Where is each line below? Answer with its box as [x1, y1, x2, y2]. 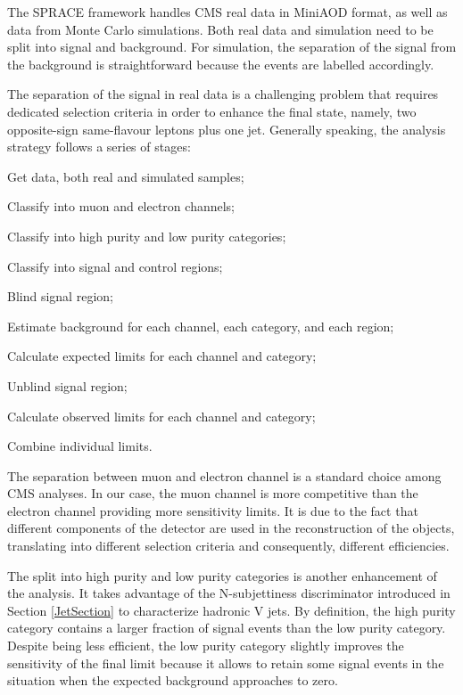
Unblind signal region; [7, 376, 128, 395]
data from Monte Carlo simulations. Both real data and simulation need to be [7, 20, 434, 38]
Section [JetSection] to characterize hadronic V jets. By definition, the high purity [7, 601, 456, 619]
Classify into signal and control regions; [7, 257, 223, 275]
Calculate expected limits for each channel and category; [7, 347, 317, 365]
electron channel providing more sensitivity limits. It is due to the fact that [7, 501, 418, 519]
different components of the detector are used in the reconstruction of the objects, [7, 519, 455, 537]
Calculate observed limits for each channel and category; [7, 406, 316, 425]
